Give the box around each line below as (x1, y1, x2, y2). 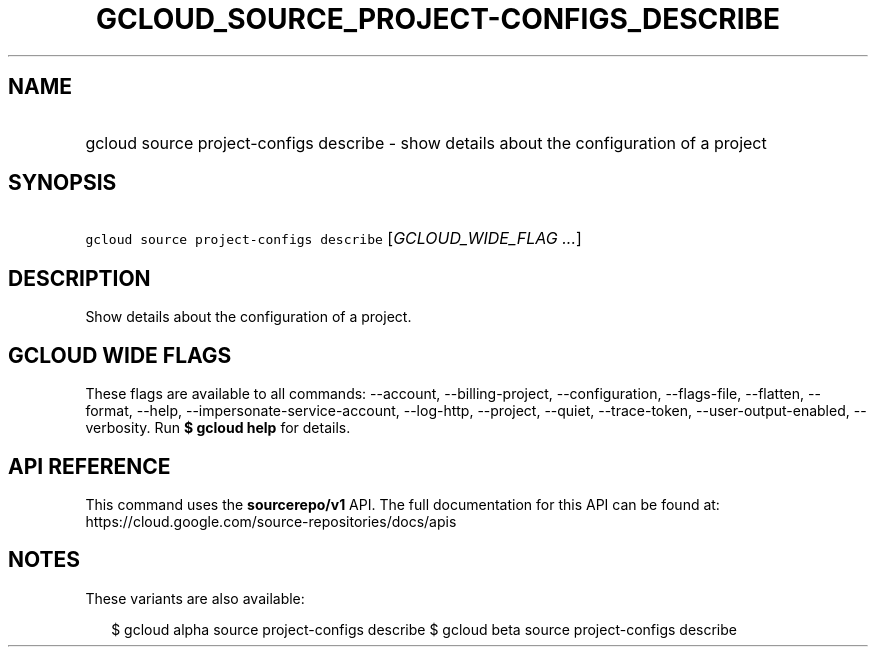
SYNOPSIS (8, 170, 117, 196)
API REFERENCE (8, 453, 171, 479)
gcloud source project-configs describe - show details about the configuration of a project (85, 132, 767, 153)
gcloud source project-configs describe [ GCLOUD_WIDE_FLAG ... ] (85, 228, 582, 249)
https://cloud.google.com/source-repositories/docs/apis (85, 512, 457, 530)
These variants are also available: (85, 589, 305, 607)
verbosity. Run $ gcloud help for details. (85, 419, 351, 437)
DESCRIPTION (8, 265, 151, 291)
